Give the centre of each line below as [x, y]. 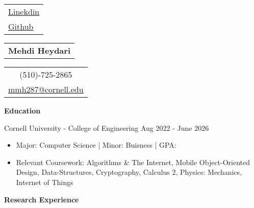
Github [21, 26]
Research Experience [42, 199]
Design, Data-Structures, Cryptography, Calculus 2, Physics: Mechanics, [129, 172]
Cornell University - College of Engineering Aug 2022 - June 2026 [107, 128]
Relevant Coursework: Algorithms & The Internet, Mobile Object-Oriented [133, 162]
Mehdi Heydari [39, 50]
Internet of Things [45, 182]
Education [22, 110]
